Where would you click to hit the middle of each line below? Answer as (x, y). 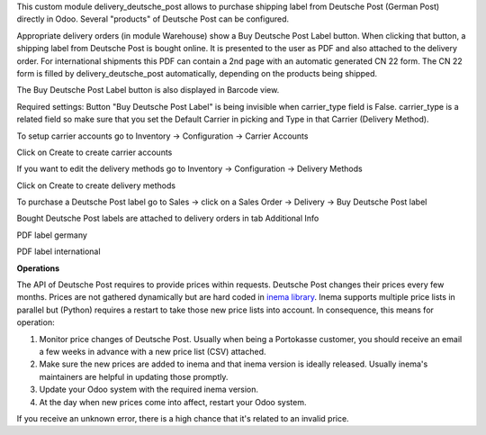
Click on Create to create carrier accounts (94, 152)
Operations (38, 268)
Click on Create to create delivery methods (96, 186)
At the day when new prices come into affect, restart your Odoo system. (173, 402)
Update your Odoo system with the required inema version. (149, 390)
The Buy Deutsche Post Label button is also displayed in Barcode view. (148, 90)
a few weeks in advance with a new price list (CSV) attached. (153, 351)
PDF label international (58, 251)
